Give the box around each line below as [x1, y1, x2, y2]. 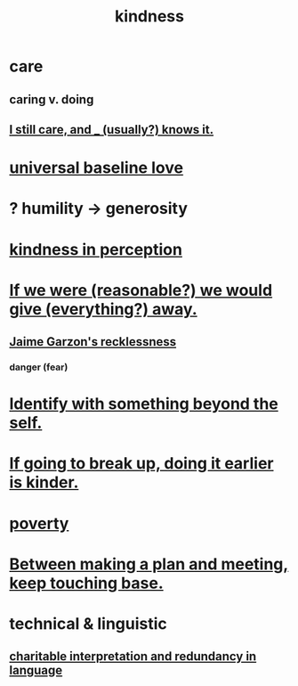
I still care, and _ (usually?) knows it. [9, 122, 214, 137]
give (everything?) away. [9, 298, 197, 319]
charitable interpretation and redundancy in [9, 649, 257, 665]
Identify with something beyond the [9, 394, 278, 414]
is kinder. [9, 472, 79, 493]
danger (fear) [9, 361, 68, 373]
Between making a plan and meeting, [9, 554, 289, 574]
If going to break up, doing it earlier [9, 453, 274, 474]
